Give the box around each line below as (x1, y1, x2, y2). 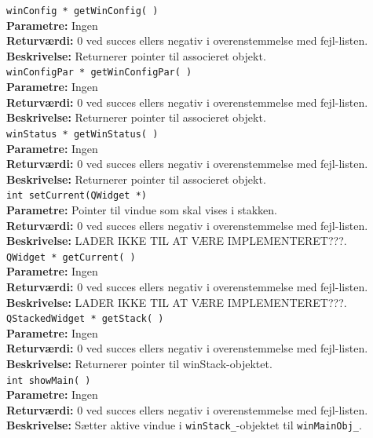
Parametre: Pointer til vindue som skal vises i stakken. (6, 201, 277, 217)
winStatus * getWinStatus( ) (6, 128, 159, 140)
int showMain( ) (6, 374, 91, 386)
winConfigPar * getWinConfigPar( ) (6, 67, 192, 78)
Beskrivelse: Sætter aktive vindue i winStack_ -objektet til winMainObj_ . (6, 417, 362, 433)
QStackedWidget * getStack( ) (6, 313, 164, 325)
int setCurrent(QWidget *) (6, 190, 147, 202)
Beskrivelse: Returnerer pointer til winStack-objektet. (6, 356, 272, 372)
